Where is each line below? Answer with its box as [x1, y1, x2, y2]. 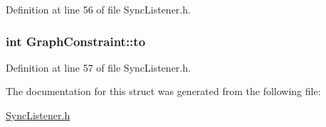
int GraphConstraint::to [6, 32, 146, 50]
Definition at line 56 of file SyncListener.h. [6, 2, 191, 16]
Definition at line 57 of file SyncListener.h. [6, 60, 191, 74]
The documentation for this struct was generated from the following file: [6, 84, 321, 99]
